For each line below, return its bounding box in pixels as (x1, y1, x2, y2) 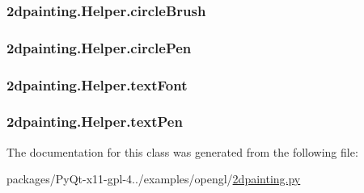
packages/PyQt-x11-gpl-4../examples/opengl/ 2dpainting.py (6, 170, 301, 187)
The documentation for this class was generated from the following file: (6, 143, 358, 160)
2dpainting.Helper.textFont (6, 74, 188, 94)
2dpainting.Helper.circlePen (6, 37, 192, 57)
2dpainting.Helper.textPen (6, 111, 183, 132)
